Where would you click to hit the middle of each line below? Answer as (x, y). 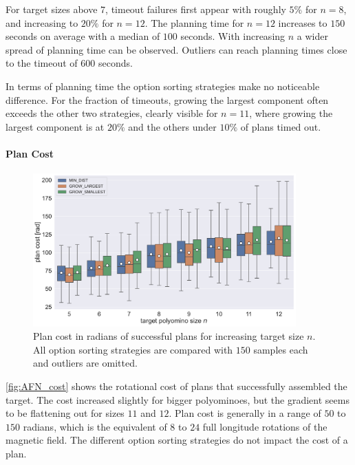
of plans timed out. (281, 126)
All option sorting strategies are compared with (133, 349)
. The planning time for (194, 22)
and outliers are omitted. (85, 363)
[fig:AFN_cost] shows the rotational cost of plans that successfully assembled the (176, 386)
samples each (281, 349)
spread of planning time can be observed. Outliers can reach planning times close (176, 49)
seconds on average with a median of (83, 36)
